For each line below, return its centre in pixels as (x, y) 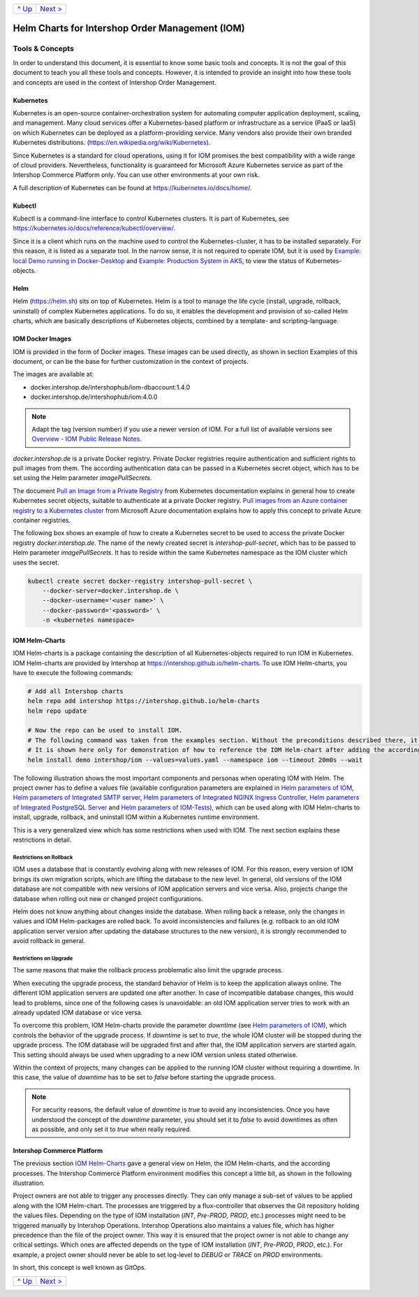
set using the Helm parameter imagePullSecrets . (82, 478)
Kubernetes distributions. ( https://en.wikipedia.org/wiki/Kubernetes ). (112, 143)
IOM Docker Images (42, 339)
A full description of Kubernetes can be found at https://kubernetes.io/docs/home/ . (132, 187)
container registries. (42, 520)
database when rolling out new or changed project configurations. (108, 898)
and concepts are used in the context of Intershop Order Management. (115, 82)
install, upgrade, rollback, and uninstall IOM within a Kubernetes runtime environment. (136, 817)
